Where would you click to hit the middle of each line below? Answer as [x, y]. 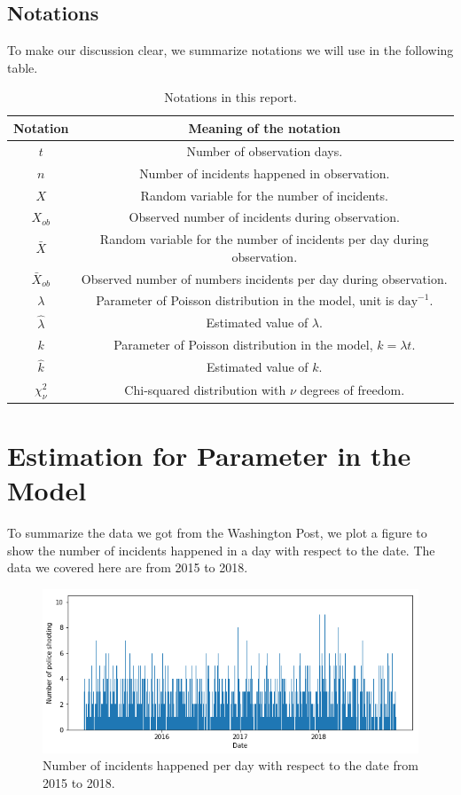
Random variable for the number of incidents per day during [264, 239]
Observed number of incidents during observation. [264, 217]
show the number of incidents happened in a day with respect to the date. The [221, 550]
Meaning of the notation [264, 127]
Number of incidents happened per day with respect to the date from [230, 765]
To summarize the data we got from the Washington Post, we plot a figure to [217, 532]
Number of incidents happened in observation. [265, 173]
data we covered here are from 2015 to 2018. [128, 567]
